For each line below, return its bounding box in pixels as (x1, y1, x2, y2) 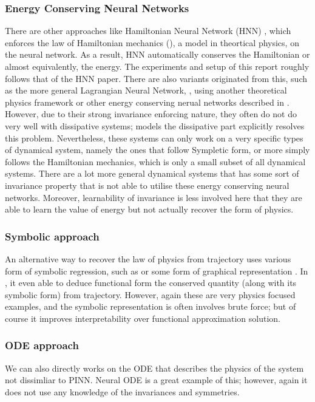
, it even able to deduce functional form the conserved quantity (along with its (5, 276, 297, 289)
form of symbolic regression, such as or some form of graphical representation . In (5, 264, 308, 277)
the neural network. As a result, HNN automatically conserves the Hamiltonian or (5, 48, 310, 61)
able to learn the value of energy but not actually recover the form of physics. (5, 203, 294, 216)
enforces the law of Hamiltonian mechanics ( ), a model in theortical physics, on (5, 36, 299, 49)
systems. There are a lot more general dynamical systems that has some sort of (5, 167, 299, 180)
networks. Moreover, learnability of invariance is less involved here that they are (5, 191, 302, 203)
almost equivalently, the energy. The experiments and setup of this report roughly (5, 60, 310, 72)
